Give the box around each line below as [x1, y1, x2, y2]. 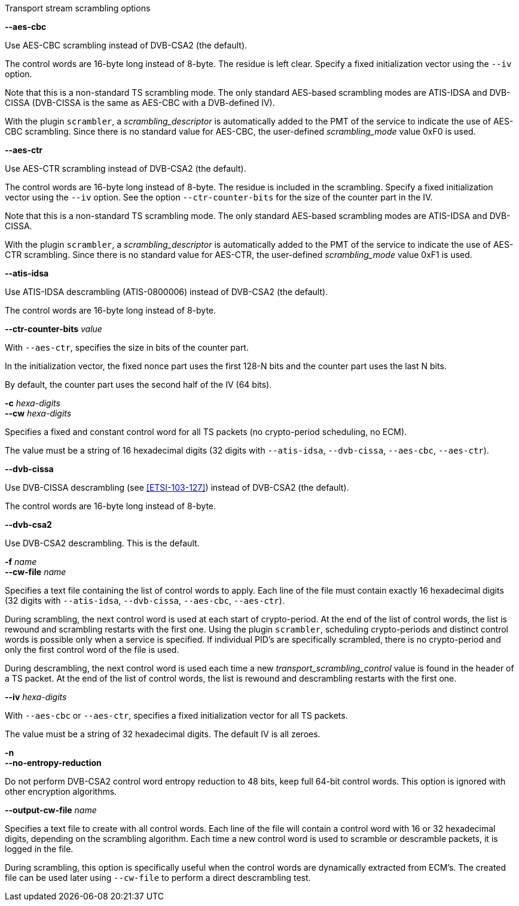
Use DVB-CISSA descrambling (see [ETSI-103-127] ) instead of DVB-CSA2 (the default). [5, 482, 349, 492]
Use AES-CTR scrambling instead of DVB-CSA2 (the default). [5, 163, 246, 174]
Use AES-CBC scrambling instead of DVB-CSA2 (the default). [5, 40, 248, 50]
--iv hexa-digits [5, 692, 67, 702]
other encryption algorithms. [5, 786, 117, 796]
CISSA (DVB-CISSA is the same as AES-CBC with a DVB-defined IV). [5, 98, 275, 108]
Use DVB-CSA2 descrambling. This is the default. [5, 538, 200, 548]
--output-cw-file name [5, 805, 97, 815]
